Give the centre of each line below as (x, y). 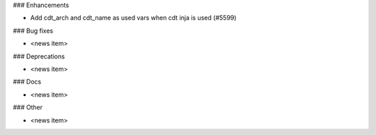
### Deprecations (39, 56)
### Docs (27, 82)
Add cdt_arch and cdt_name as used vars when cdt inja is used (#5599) (133, 18)
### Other (28, 107)
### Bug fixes (33, 31)
